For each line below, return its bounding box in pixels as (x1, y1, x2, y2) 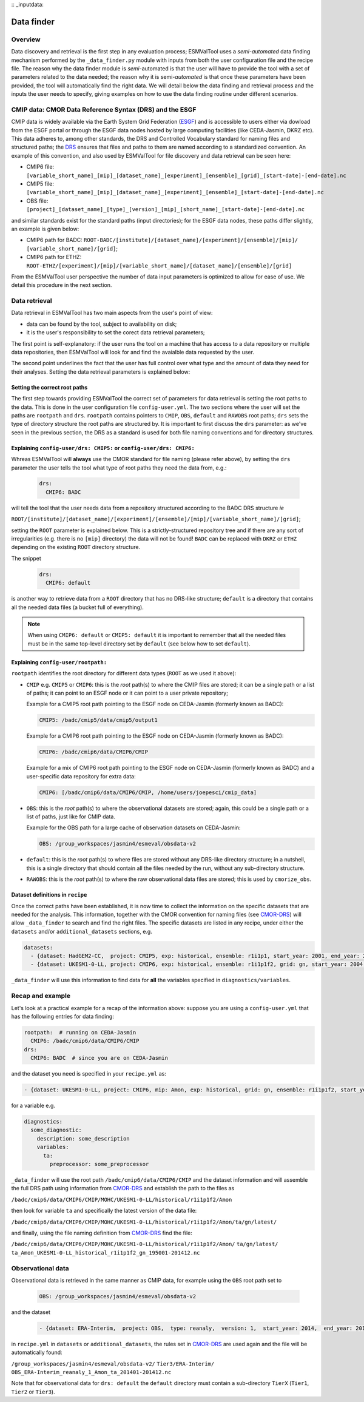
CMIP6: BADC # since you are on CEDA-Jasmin (30, 1054, 168, 1062)
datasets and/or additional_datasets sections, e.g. (11, 928, 153, 935)
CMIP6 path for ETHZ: (26, 254, 82, 261)
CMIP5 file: (26, 180, 54, 187)
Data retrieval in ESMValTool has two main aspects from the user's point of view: (11, 309, 213, 317)
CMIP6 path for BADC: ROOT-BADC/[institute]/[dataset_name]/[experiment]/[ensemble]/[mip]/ (26, 237, 298, 244)
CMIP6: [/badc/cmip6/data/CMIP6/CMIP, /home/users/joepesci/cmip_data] (39, 789, 257, 796)
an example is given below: (11, 225, 79, 232)
